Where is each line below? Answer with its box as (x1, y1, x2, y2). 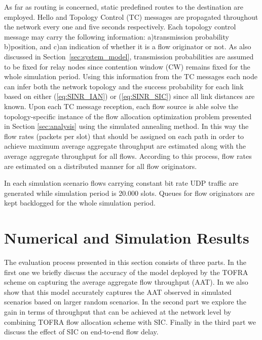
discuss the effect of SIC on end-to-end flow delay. (4, 326, 159, 337)
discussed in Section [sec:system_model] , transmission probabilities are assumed (4, 51, 254, 61)
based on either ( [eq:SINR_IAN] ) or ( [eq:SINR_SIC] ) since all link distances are (4, 91, 255, 101)
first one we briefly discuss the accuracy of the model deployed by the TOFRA (4, 266, 248, 277)
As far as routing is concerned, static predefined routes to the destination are (4, 2, 244, 12)
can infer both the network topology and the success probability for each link (4, 81, 244, 91)
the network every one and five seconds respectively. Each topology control (4, 21, 236, 32)
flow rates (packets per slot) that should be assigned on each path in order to (4, 130, 244, 141)
